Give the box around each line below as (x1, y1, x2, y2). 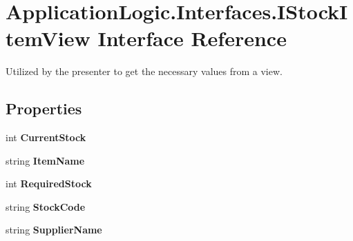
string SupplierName (6, 222, 102, 237)
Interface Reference (97, 24, 287, 52)
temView (6, 24, 90, 52)
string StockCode (6, 199, 86, 213)
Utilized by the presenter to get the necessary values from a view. (6, 64, 283, 78)
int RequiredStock (6, 176, 92, 191)
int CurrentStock (6, 130, 86, 145)
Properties (6, 98, 82, 119)
